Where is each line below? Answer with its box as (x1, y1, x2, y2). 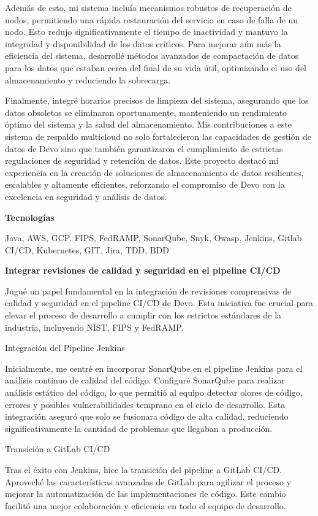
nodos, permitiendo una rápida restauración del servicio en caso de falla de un (5, 13, 298, 26)
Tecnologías (5, 210, 55, 223)
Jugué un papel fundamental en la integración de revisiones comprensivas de (5, 284, 292, 297)
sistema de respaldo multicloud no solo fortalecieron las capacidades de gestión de (5, 129, 311, 142)
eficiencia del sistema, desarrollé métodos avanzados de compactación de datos (5, 49, 299, 62)
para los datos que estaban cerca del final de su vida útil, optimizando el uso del (5, 61, 307, 74)
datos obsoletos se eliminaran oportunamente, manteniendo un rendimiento (5, 106, 287, 118)
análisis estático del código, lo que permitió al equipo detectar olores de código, (5, 386, 303, 399)
